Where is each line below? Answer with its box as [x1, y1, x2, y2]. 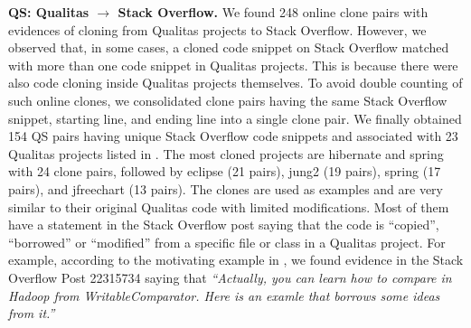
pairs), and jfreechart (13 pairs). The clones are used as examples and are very [8, 179, 443, 198]
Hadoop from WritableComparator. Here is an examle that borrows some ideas [8, 286, 440, 305]
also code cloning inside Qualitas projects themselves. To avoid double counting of [8, 73, 463, 92]
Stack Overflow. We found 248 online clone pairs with [118, 3, 429, 21]
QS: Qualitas [8, 3, 89, 21]
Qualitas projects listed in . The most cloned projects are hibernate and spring [8, 144, 444, 163]
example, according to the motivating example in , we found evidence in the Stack [8, 250, 464, 269]
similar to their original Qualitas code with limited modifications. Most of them [8, 197, 449, 216]
